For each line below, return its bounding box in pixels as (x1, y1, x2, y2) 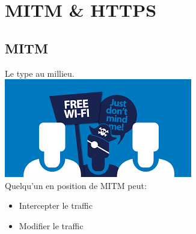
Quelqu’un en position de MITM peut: (5, 179, 147, 191)
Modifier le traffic (19, 219, 84, 232)
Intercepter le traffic (19, 199, 93, 212)
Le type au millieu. (5, 67, 75, 79)
